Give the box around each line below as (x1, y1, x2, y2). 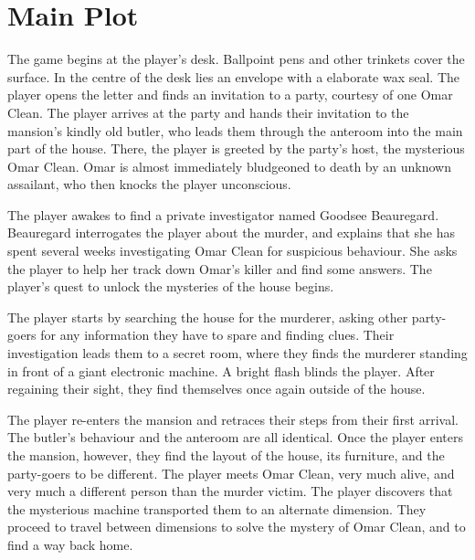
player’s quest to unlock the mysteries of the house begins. (7, 277, 334, 296)
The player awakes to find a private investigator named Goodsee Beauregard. (7, 205, 439, 224)
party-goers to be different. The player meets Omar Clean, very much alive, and (7, 463, 455, 482)
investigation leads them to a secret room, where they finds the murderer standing (7, 343, 468, 363)
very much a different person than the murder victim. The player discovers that (7, 481, 453, 501)
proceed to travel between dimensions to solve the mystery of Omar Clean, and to (7, 517, 466, 536)
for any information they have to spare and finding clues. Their (40, 325, 395, 344)
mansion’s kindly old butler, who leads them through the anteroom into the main (7, 121, 463, 140)
